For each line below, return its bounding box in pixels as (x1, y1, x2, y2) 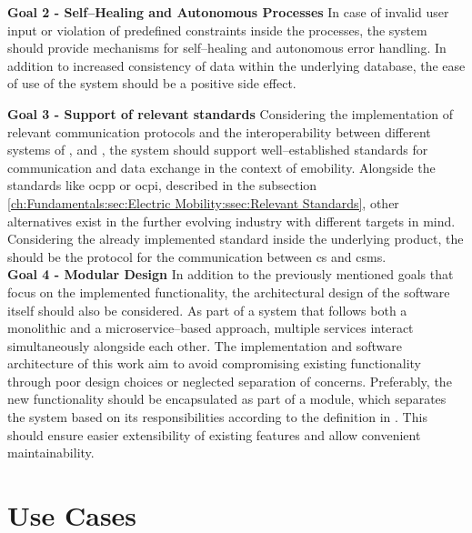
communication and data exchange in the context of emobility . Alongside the (7, 157, 436, 176)
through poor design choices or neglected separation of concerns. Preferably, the (7, 371, 452, 390)
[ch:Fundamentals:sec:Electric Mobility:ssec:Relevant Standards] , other (7, 193, 399, 212)
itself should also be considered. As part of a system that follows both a (7, 300, 407, 319)
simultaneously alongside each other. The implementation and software (7, 336, 402, 355)
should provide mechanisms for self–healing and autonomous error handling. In (7, 38, 447, 57)
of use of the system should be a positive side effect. (7, 74, 296, 93)
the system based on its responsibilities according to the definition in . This (7, 407, 427, 427)
